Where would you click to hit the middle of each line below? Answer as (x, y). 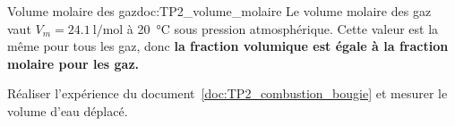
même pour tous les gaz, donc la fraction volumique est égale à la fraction (228, 46)
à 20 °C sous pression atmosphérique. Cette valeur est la (283, 28)
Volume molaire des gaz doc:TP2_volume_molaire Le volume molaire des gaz (219, 11)
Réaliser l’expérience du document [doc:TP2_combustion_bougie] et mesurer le (227, 93)
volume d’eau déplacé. (68, 110)
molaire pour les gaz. (73, 63)
